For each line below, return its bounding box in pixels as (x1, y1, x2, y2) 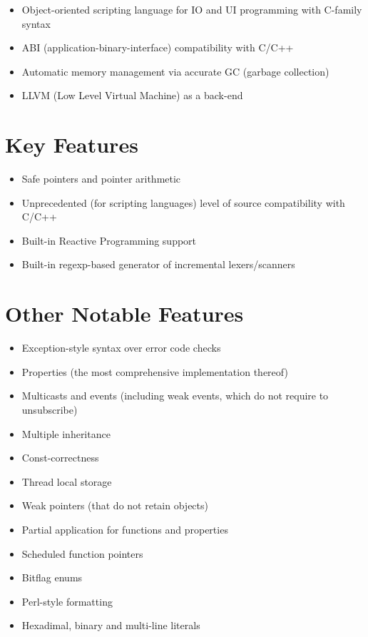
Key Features (5, 130, 138, 159)
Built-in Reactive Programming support (21, 233, 197, 248)
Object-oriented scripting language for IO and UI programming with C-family (21, 2, 362, 16)
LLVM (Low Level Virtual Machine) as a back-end (21, 88, 243, 103)
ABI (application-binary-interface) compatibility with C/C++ (21, 40, 294, 55)
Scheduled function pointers (21, 546, 143, 561)
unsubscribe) (21, 402, 78, 417)
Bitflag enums (21, 570, 83, 585)
